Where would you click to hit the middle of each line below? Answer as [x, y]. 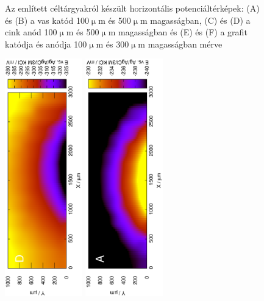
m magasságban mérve [180, 44]
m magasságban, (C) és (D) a [195, 20]
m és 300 [112, 44]
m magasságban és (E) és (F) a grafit [178, 32]
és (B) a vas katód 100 [47, 20]
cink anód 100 [31, 32]
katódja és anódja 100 [46, 44]
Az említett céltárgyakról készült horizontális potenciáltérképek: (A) [132, 8]
